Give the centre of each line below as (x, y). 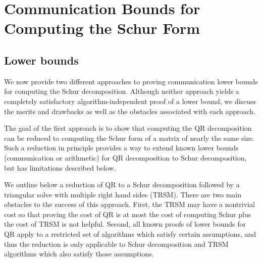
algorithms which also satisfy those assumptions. (79, 254)
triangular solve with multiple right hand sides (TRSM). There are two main (123, 194)
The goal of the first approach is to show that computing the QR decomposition (128, 128)
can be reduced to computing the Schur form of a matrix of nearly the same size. (129, 138)
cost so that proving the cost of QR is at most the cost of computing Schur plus (128, 214)
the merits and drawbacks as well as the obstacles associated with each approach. (130, 111)
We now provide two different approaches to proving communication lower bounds (131, 81)
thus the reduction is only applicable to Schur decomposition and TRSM (116, 244)
